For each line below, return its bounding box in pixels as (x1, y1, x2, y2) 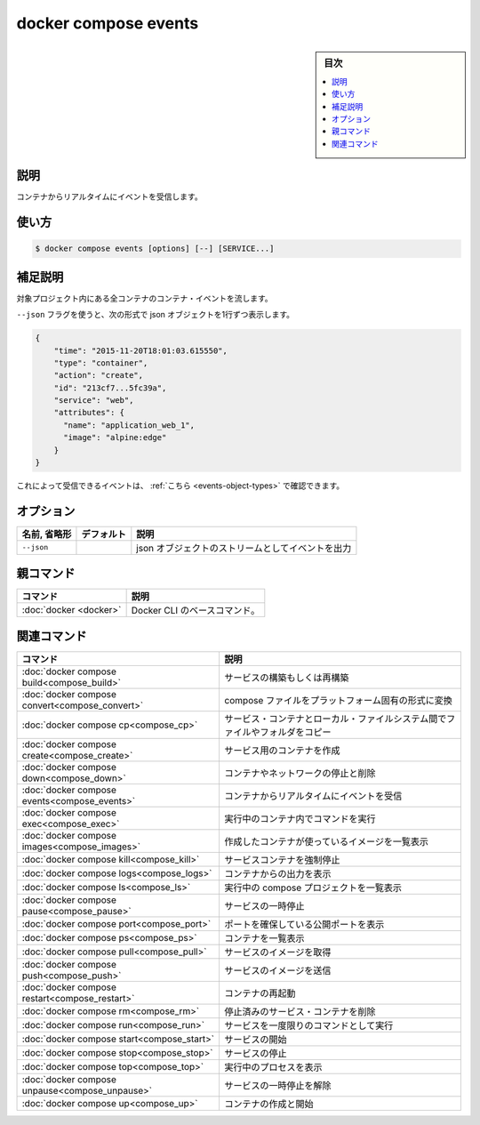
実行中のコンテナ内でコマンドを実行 (224, 812, 377, 824)
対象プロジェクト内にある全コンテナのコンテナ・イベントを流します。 (16, 293, 273, 303)
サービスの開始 (224, 1033, 288, 1045)
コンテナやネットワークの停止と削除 (224, 767, 377, 779)
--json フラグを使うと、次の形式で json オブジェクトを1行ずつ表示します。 (16, 309, 295, 320)
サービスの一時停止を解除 (224, 1079, 332, 1091)
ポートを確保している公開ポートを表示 (224, 918, 385, 930)
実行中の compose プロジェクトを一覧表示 (224, 881, 402, 894)
